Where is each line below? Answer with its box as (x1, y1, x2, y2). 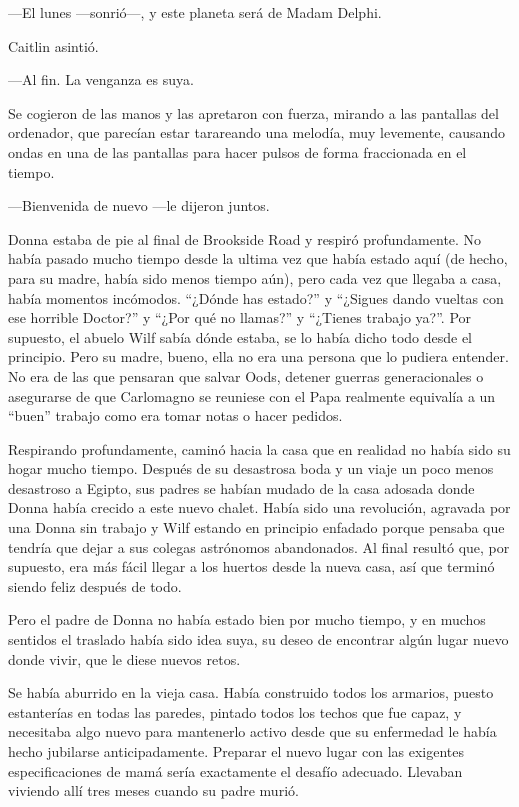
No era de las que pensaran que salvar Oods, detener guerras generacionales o (8, 365, 484, 386)
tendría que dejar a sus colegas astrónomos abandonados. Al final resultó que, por (8, 536, 510, 557)
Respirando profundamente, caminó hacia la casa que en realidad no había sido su (8, 438, 511, 459)
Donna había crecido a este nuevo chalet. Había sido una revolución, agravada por (8, 497, 511, 518)
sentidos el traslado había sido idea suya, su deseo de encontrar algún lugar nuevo (8, 629, 509, 650)
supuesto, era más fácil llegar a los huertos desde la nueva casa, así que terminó (8, 556, 495, 577)
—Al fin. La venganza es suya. (8, 69, 194, 90)
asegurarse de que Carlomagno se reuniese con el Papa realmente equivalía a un (8, 385, 496, 406)
